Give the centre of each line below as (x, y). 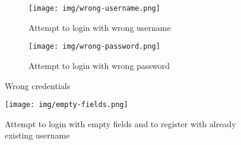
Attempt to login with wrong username (100, 27)
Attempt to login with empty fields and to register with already (120, 123)
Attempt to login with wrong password (99, 65)
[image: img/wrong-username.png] (94, 8)
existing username (37, 135)
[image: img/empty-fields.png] (66, 105)
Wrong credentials (38, 85)
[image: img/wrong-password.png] (94, 47)
